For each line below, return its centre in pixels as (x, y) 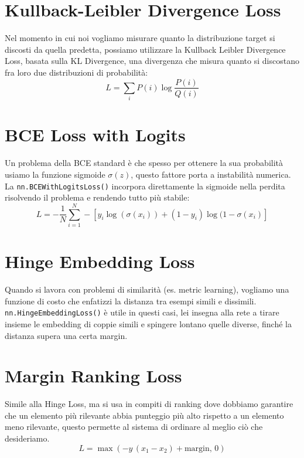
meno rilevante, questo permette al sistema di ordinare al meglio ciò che (134, 427)
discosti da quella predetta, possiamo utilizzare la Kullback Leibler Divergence (145, 49)
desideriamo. (27, 438)
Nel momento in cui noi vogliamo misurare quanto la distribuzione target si (140, 38)
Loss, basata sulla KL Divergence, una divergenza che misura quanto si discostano (152, 61)
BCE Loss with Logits (95, 135)
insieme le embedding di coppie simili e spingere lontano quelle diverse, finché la (148, 323)
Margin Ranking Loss (93, 376)
